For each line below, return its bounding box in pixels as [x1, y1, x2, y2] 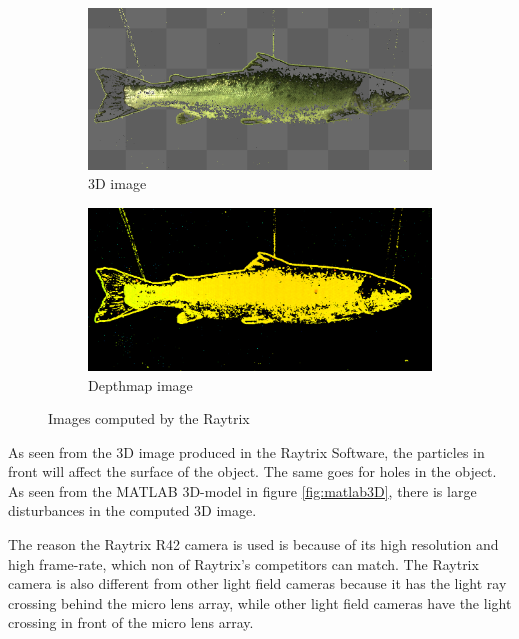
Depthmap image [88, 374, 193, 395]
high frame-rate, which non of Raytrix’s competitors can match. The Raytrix [8, 553, 479, 574]
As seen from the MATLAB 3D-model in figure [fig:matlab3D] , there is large [8, 480, 477, 501]
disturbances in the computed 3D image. [8, 500, 257, 521]
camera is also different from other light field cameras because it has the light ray [8, 573, 507, 594]
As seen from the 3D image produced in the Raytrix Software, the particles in [8, 441, 485, 462]
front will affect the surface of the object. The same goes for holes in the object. [8, 461, 497, 482]
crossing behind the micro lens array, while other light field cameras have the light [8, 592, 512, 613]
